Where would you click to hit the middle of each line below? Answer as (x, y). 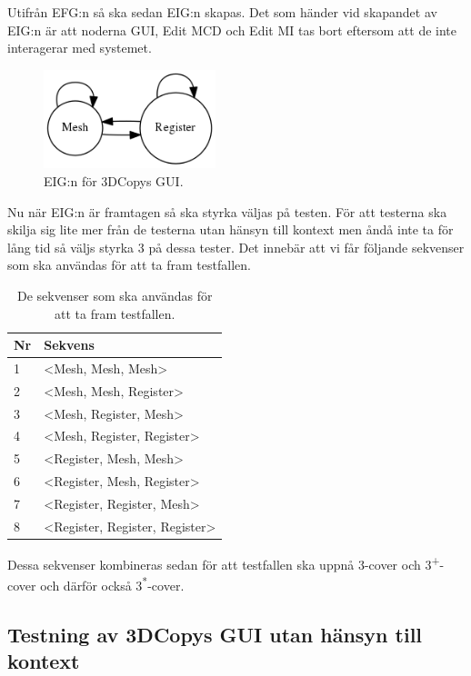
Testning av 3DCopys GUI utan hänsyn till (215, 634)
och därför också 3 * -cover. (112, 584)
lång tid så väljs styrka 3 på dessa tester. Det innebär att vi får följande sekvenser (236, 247)
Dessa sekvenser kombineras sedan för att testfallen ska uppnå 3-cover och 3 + (224, 562)
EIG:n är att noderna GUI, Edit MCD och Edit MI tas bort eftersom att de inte (232, 30)
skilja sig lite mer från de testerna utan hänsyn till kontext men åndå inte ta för (230, 229)
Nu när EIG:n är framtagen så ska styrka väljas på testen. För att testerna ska (227, 211)
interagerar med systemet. (80, 48)
